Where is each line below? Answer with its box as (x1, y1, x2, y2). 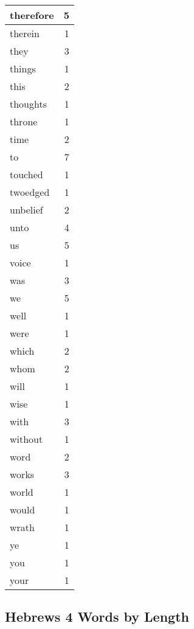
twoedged (10, 185, 50, 199)
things (10, 61, 36, 75)
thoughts (10, 97, 47, 111)
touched (10, 167, 43, 181)
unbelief (10, 203, 43, 217)
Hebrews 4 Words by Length (5, 607, 189, 626)
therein (10, 26, 40, 40)
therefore (10, 8, 54, 22)
